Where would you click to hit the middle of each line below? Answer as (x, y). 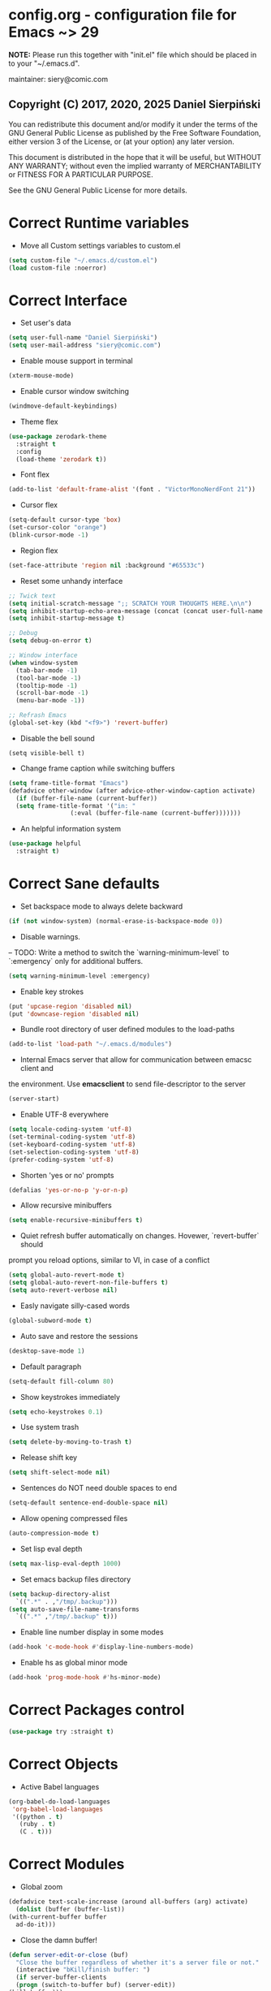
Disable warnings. (50, 936)
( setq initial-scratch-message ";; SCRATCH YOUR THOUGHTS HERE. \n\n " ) (130, 603)
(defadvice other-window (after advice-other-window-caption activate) (132, 790)
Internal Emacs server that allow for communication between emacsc (136, 1060)
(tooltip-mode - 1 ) (47, 685)
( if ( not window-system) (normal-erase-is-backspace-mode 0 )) (116, 921)
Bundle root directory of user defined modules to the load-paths (127, 1030)
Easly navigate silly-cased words (75, 1306)
